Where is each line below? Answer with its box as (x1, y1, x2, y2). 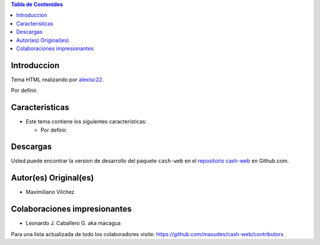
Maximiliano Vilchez (25, 189, 75, 196)
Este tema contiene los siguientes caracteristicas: (25, 118, 148, 125)
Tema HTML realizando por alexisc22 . (11, 76, 104, 83)
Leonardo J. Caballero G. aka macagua (25, 219, 121, 227)
